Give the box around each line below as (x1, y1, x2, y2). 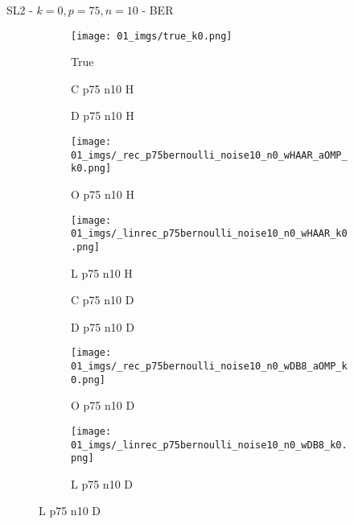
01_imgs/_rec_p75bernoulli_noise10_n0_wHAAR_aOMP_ (71, 149, 348, 161)
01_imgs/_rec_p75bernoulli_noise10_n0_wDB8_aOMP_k (71, 361, 348, 372)
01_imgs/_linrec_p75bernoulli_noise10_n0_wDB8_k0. (71, 439, 348, 451)
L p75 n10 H (71, 264, 133, 281)
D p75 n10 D (71, 318, 134, 335)
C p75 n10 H (71, 80, 134, 97)
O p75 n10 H (71, 186, 134, 202)
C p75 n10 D (71, 291, 134, 308)
